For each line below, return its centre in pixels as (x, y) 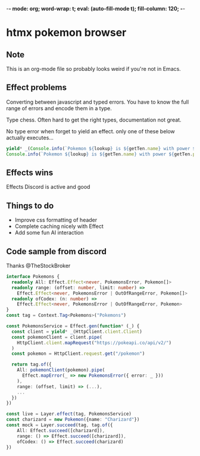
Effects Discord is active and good (48, 187)
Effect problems (37, 88)
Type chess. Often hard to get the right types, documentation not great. (94, 120)
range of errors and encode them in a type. (59, 108)
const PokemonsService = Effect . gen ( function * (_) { (73, 326)
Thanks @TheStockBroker (38, 266)
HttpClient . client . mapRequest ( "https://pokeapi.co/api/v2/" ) (94, 343)
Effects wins (30, 172)
